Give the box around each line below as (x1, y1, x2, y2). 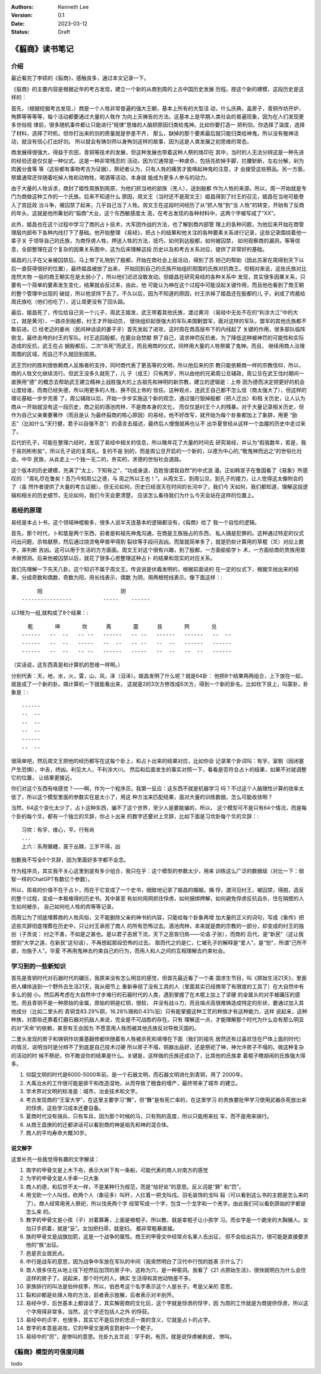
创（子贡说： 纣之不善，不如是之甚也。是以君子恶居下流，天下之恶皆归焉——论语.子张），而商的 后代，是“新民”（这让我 (11, 930, 304, 938)
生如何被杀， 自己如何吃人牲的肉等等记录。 (11, 903, 117, 910)
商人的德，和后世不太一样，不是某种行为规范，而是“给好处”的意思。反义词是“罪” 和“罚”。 (26, 1183, 244, 1190)
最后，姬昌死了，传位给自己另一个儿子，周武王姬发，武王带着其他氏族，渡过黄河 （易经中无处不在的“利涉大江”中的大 (11, 309, 298, 316)
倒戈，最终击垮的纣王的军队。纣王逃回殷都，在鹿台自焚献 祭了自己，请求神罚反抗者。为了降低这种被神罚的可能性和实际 (11, 334, 304, 341)
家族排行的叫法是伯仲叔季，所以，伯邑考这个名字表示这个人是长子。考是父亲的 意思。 (26, 1283, 236, 1290)
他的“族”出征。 (26, 1241, 62, 1249)
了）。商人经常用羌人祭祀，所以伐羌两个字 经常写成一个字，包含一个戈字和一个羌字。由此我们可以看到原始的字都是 (26, 1200, 306, 1207)
